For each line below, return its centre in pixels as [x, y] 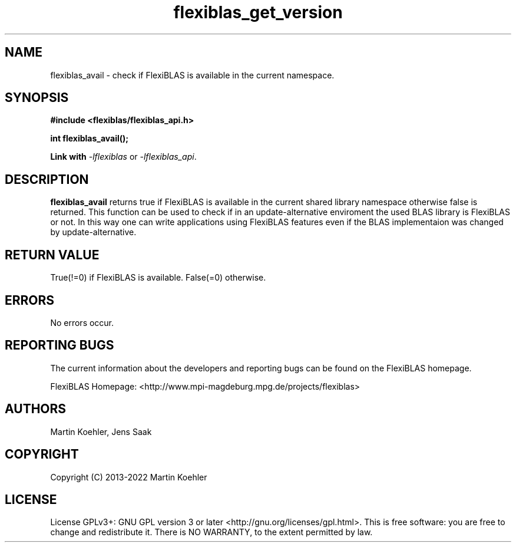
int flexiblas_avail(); [90, 139]
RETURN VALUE [52, 255]
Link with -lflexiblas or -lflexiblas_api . [123, 157]
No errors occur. [82, 322]
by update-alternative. [93, 232]
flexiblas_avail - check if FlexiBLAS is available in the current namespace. [192, 75]
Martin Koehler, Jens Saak [101, 431]
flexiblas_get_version [258, 12]
